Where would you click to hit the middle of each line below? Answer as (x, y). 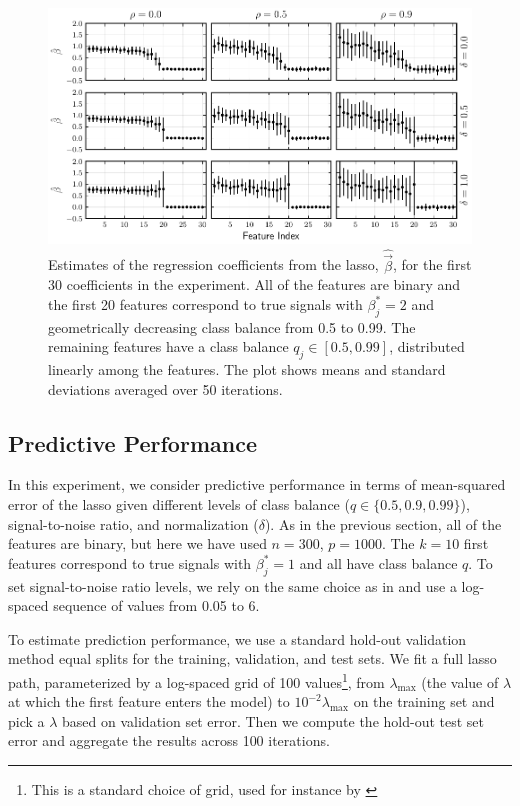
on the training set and (424, 701)
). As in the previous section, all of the (383, 523)
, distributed (427, 346)
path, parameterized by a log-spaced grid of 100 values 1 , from (196, 680)
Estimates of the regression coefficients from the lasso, (213, 264)
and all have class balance (378, 562)
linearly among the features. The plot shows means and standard (247, 368)
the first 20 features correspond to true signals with (205, 303)
